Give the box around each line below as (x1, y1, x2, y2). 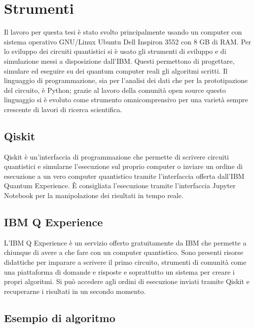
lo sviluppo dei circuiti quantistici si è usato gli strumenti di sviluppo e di (4, 46, 226, 56)
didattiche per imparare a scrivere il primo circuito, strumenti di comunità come (4, 257, 247, 267)
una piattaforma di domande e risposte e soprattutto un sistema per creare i (4, 266, 235, 277)
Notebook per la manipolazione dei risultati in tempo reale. (4, 190, 183, 201)
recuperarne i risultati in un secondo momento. (4, 286, 146, 296)
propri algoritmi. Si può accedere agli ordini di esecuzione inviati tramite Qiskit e (4, 276, 250, 287)
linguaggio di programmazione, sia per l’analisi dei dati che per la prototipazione (4, 75, 248, 85)
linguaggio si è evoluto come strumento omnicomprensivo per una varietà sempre (4, 94, 248, 105)
